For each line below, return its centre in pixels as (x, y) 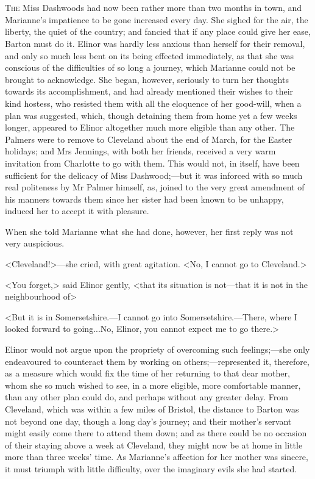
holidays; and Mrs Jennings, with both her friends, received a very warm (140, 151)
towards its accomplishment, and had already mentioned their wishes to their (149, 91)
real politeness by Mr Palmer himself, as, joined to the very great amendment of (155, 187)
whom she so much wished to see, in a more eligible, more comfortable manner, (153, 385)
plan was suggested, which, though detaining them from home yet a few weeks (151, 115)
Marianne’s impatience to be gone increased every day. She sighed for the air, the (157, 19)
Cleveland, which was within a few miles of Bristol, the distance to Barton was (152, 409)
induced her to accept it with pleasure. (77, 211)
